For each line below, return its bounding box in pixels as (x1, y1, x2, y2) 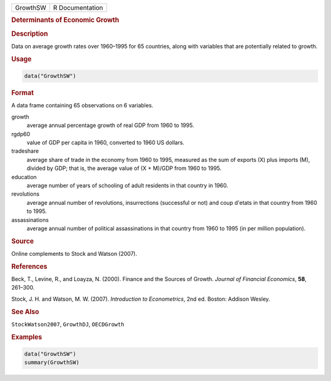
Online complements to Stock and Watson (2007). (11, 250, 137, 257)
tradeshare (11, 147, 39, 155)
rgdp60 (11, 130, 31, 137)
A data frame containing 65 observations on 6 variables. (11, 102, 153, 109)
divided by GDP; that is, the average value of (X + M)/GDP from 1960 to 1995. (26, 164, 222, 172)
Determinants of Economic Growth (11, 16, 120, 25)
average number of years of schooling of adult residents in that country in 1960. (26, 182, 229, 189)
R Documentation (53, 4, 104, 12)
